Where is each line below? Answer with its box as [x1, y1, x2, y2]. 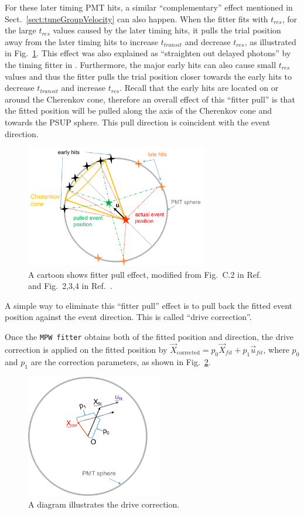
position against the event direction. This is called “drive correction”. [5, 311, 252, 323]
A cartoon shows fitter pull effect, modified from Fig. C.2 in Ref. [28, 268, 262, 280]
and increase [61, 81, 105, 94]
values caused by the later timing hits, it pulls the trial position [53, 24, 281, 36]
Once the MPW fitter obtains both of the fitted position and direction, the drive [5, 331, 294, 343]
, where [263, 343, 289, 355]
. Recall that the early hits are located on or [119, 81, 279, 94]
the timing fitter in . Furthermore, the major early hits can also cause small [5, 58, 276, 70]
